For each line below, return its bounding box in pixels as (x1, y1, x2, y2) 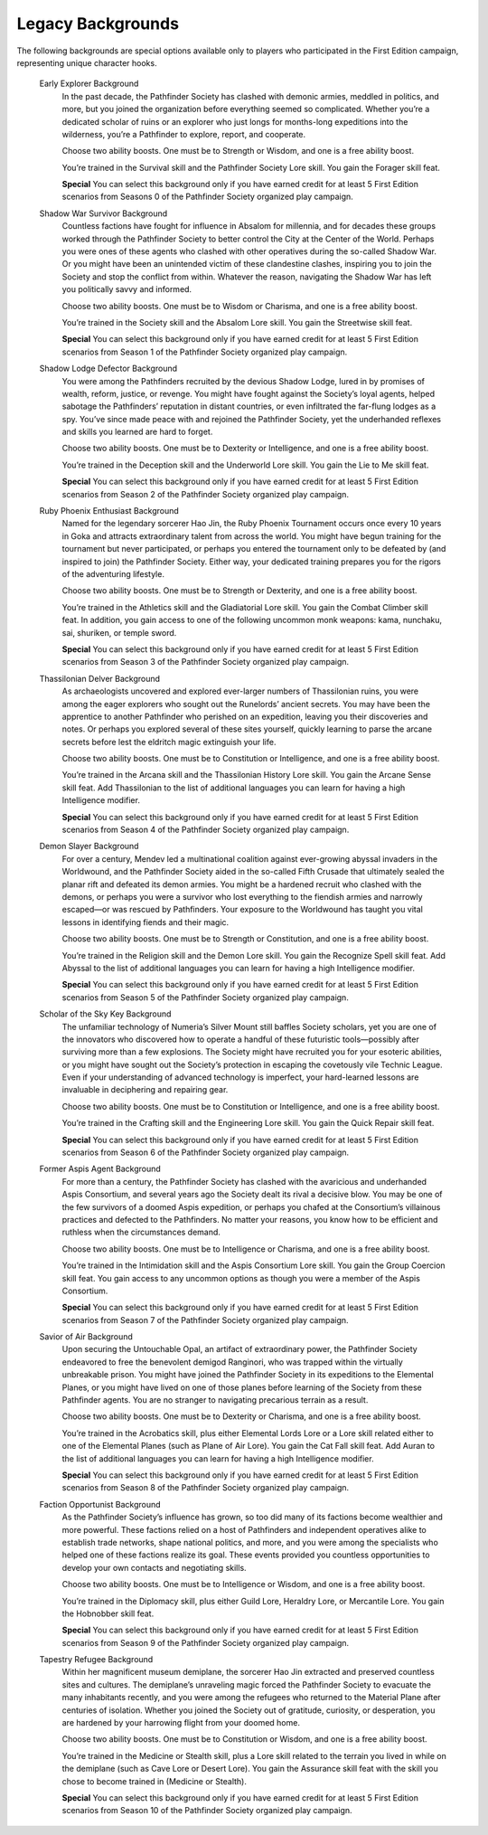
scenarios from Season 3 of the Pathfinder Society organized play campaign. (61, 657, 350, 667)
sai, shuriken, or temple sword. (61, 627, 177, 638)
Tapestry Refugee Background (39, 1654, 154, 1665)
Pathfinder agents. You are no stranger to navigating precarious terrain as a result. (61, 1395, 369, 1405)
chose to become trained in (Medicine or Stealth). (61, 1775, 248, 1786)
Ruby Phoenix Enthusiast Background (39, 506, 180, 516)
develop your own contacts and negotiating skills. (61, 1562, 248, 1573)
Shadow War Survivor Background (39, 208, 168, 219)
